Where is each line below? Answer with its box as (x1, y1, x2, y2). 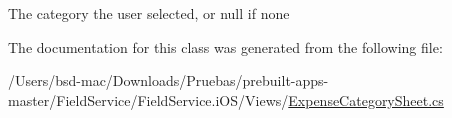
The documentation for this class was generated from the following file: (8, 36, 443, 57)
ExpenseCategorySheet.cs (288, 89, 444, 110)
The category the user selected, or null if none (8, 3, 290, 23)
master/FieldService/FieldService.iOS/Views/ (8, 89, 289, 110)
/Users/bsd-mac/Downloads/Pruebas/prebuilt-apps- (8, 70, 329, 91)
